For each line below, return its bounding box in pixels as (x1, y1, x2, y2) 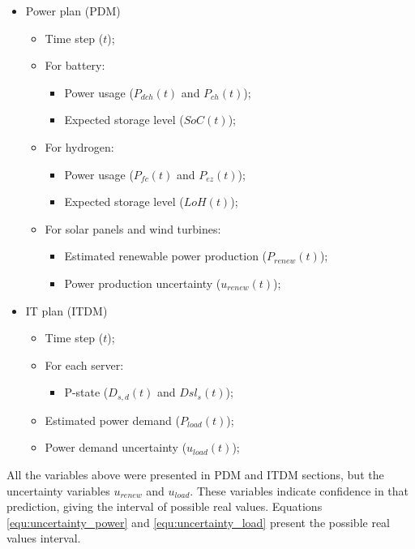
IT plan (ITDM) (25, 302, 108, 319)
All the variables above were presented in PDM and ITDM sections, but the (6, 465, 384, 483)
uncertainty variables (6, 482, 110, 499)
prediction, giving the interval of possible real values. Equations (6, 498, 323, 515)
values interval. (6, 530, 81, 547)
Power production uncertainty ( (64, 274, 221, 291)
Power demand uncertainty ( (45, 439, 187, 456)
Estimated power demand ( (45, 411, 180, 428)
